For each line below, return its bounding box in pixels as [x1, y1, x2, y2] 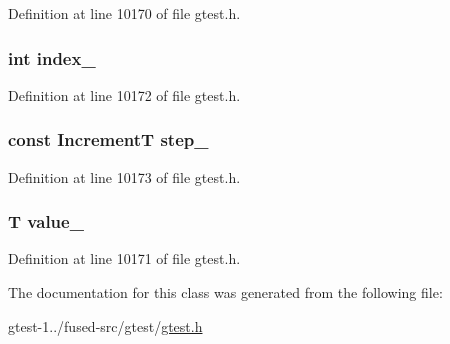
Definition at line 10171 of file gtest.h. [8, 248, 241, 269]
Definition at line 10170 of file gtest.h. [8, 3, 241, 23]
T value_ [8, 209, 84, 234]
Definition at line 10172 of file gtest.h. [8, 84, 241, 105]
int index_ [8, 45, 96, 70]
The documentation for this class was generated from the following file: [8, 282, 443, 303]
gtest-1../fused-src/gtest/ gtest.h [8, 315, 203, 336]
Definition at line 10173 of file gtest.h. [8, 166, 241, 187]
